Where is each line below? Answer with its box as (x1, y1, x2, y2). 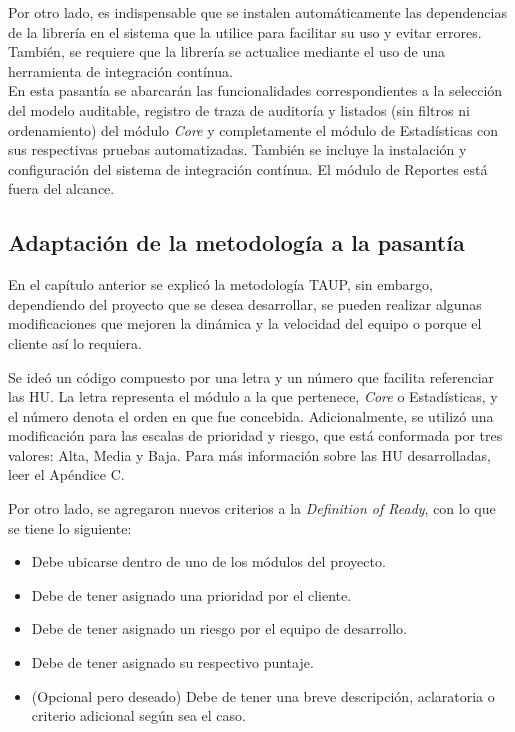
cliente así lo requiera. (8, 332, 142, 353)
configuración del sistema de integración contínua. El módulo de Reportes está (8, 158, 488, 179)
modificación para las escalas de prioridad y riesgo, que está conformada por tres (8, 425, 503, 446)
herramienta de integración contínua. (8, 60, 233, 81)
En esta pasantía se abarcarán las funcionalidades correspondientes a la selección (8, 80, 503, 101)
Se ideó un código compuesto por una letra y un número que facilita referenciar (8, 366, 495, 387)
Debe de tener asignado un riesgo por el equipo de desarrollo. (31, 618, 407, 639)
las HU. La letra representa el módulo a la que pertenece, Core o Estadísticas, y (8, 386, 498, 407)
